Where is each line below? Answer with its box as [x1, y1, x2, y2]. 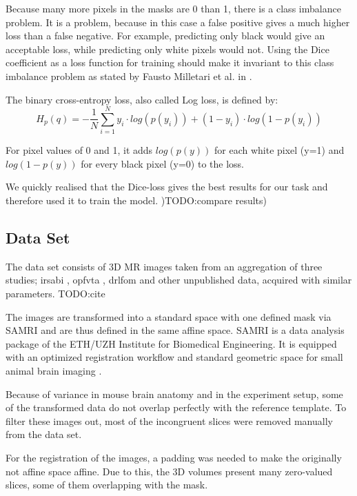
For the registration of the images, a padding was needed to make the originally [6, 450, 342, 464]
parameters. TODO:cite [6, 286, 105, 301]
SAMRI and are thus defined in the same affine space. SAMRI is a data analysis [6, 323, 345, 337]
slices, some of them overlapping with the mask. [6, 477, 208, 492]
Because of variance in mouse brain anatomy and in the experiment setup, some [6, 386, 343, 401]
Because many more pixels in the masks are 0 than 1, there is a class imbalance [6, 1, 341, 15]
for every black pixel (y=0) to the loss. [81, 156, 244, 170]
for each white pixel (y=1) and [214, 143, 345, 157]
